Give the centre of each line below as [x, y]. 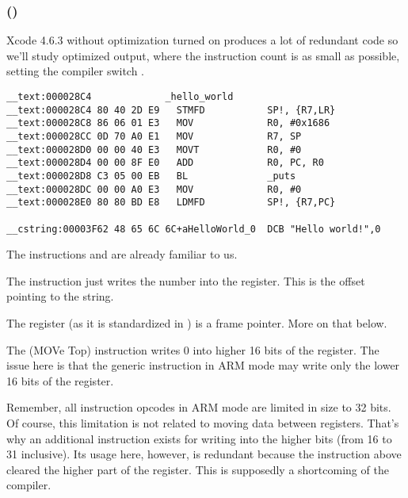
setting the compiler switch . [76, 71]
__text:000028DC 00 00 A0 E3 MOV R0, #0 [154, 189]
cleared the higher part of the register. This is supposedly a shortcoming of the [198, 469]
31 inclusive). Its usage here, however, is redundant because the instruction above [204, 454]
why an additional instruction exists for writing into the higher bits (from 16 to [199, 438]
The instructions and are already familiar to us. [122, 254]
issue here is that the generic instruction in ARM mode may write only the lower [203, 365]
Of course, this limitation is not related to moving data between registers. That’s [203, 422]
